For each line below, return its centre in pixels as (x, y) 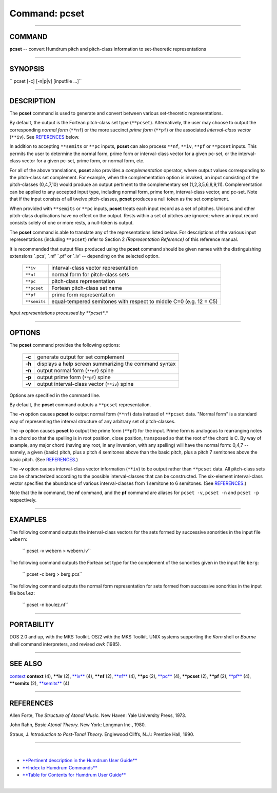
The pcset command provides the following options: (65, 345)
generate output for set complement (81, 357)
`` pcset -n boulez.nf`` (45, 605)
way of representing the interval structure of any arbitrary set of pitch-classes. (93, 421)
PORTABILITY (32, 625)
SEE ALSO (26, 664)
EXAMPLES (28, 520)
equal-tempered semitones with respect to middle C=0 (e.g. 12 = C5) (135, 301)
